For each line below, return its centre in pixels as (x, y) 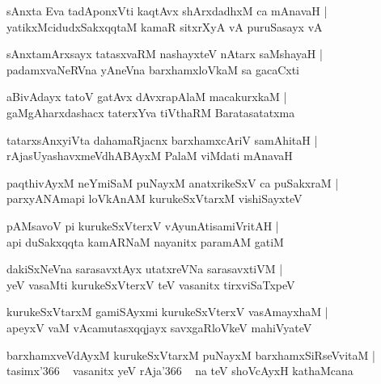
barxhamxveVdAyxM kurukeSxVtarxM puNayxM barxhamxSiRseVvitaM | (191, 354)
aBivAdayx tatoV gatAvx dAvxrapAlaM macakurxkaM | (147, 97)
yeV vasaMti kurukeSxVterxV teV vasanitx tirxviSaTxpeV (151, 284)
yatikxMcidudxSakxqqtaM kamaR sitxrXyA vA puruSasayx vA (165, 26)
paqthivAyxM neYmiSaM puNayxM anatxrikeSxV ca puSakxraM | (173, 182)
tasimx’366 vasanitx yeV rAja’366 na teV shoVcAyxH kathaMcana (180, 371)
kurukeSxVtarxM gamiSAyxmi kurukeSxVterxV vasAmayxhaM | (167, 312)
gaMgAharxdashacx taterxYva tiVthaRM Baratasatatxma (151, 112)
